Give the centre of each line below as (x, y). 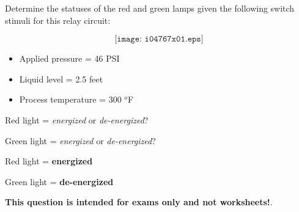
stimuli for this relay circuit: (58, 20)
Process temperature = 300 (70, 99)
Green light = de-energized (59, 181)
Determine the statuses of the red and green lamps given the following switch (150, 8)
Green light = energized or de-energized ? (80, 140)
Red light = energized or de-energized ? (77, 119)
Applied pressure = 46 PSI (69, 58)
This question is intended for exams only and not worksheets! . (139, 202)
